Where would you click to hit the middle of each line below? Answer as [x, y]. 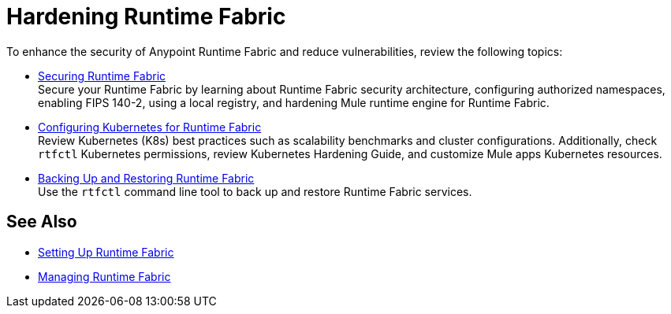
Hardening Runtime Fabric [146, 17]
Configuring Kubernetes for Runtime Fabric [150, 127]
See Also [42, 222]
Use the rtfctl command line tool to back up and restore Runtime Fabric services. [255, 191]
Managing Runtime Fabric [104, 276]
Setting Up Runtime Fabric [106, 252]
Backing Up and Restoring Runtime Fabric [146, 178]
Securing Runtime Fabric [102, 76]
